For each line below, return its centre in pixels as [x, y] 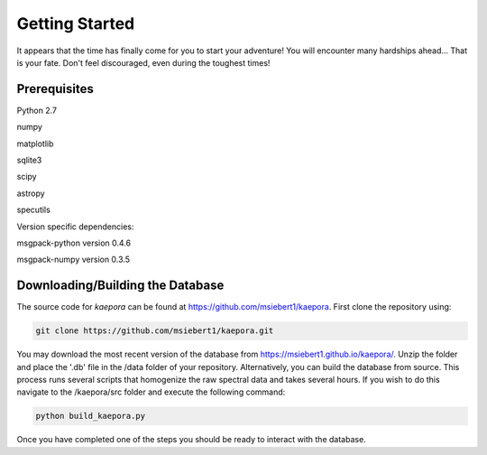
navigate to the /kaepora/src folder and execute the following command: [151, 392]
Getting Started [76, 23]
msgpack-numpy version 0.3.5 [74, 260]
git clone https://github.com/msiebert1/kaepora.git [155, 331]
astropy [31, 193]
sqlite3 [29, 160]
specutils [34, 210]
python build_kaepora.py [91, 416]
